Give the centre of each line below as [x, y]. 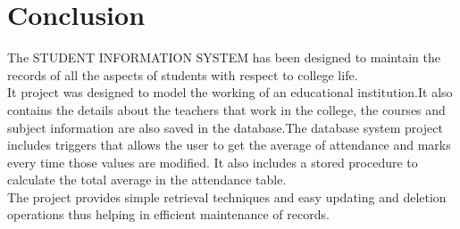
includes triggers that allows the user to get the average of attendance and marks [229, 145]
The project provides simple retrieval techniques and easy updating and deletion [227, 196]
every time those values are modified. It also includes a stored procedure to [213, 162]
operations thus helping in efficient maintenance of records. [168, 214]
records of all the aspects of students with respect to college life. [183, 74]
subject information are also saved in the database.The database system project [225, 127]
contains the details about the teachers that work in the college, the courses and [226, 109]
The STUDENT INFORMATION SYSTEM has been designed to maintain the [224, 57]
